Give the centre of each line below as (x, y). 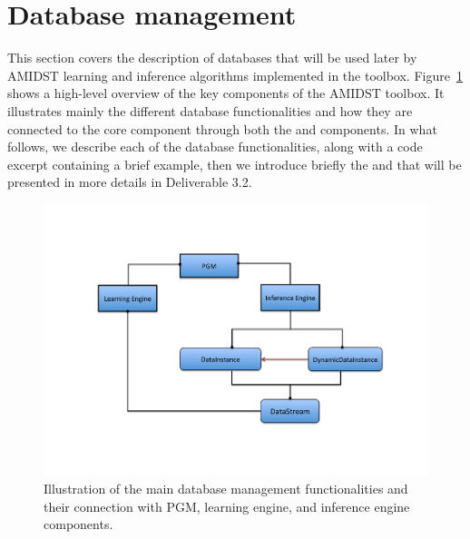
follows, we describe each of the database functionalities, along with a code (215, 147)
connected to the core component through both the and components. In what (222, 128)
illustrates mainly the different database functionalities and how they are (210, 110)
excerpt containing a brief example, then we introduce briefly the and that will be (235, 164)
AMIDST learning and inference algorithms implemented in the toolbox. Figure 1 (235, 75)
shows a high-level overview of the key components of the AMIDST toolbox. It (226, 93)
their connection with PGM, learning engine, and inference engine (227, 506)
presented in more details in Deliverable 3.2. (130, 182)
